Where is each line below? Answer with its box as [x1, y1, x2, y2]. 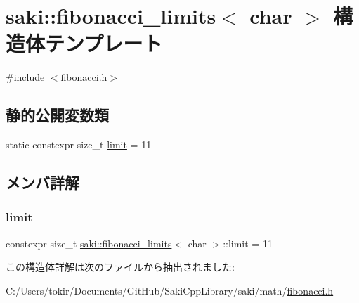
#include [6, 70, 45, 84]
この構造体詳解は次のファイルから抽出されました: [6, 259, 235, 274]
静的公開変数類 [6, 104, 109, 126]
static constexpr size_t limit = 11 [6, 137, 152, 152]
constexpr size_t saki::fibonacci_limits [6, 236, 172, 250]
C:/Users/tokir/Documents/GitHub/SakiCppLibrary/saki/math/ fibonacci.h [6, 283, 334, 297]
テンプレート [45, 29, 163, 58]
